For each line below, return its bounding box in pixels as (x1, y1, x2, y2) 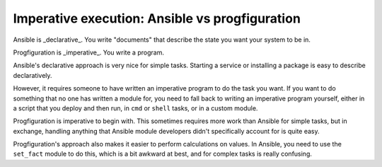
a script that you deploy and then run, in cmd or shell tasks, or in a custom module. (13, 103, 258, 113)
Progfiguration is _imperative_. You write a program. (13, 48, 164, 57)
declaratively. (13, 71, 52, 79)
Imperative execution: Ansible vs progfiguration (13, 11, 301, 26)
